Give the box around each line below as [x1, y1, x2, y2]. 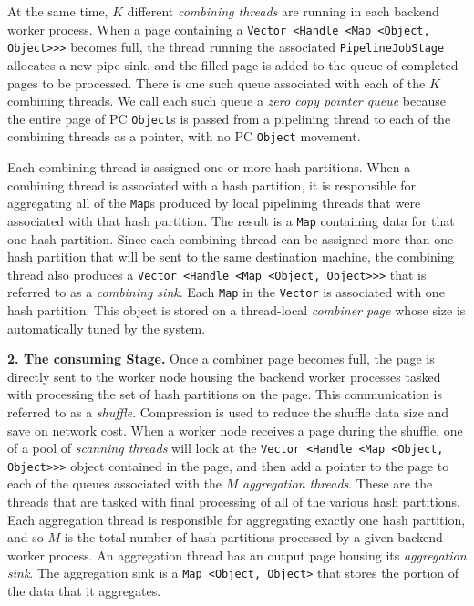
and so [7, 528, 44, 547]
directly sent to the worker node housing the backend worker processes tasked [7, 366, 441, 385]
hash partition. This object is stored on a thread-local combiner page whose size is [7, 301, 466, 319]
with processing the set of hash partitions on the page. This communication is [7, 385, 442, 404]
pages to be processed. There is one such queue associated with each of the [7, 73, 426, 92]
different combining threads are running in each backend [127, 2, 439, 20]
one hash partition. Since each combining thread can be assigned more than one [7, 229, 454, 248]
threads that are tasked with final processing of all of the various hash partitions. [7, 492, 460, 511]
